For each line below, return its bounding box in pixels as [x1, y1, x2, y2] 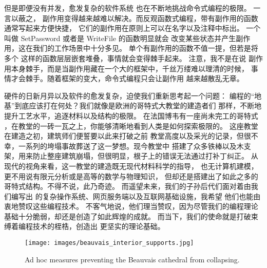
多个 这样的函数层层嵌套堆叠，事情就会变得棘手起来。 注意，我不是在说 [4, 52, 246, 63]
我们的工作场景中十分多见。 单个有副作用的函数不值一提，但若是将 [32, 43, 258, 53]
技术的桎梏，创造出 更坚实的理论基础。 [32, 221, 165, 232]
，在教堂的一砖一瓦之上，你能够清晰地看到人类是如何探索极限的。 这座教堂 [4, 120, 258, 131]
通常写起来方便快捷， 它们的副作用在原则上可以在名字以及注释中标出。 [4, 23, 244, 33]
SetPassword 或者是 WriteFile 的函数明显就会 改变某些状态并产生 [21, 32, 236, 43]
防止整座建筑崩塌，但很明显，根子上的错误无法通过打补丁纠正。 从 [32, 150, 258, 161]
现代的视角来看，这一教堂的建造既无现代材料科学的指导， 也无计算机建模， [4, 160, 258, 171]
